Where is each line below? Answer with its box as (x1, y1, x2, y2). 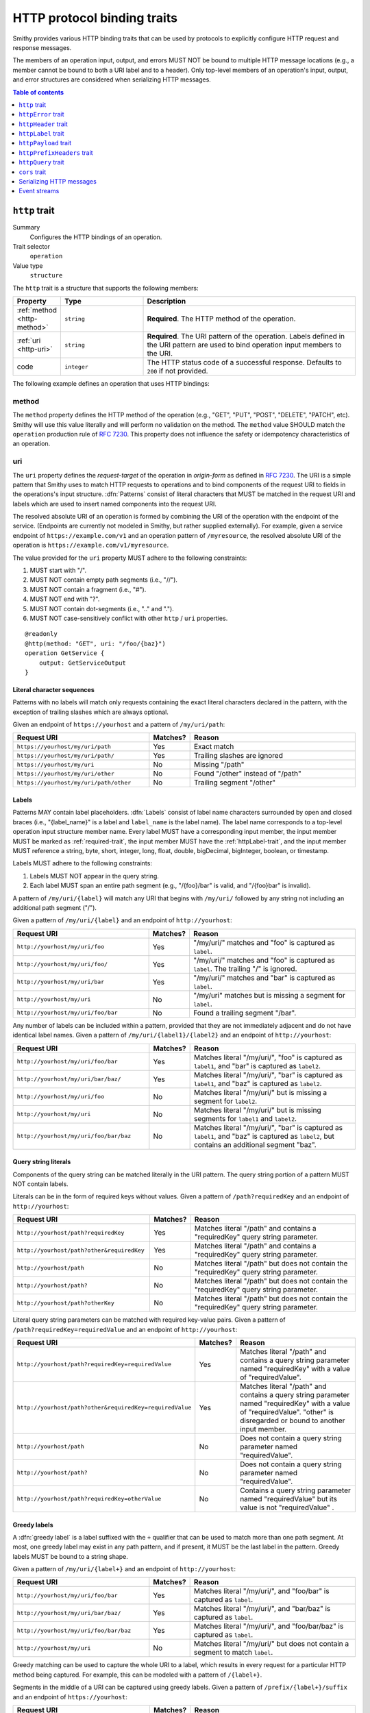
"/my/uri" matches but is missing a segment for (193, 990, 345, 1000)
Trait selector (12, 243, 51, 251)
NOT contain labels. (12, 1179, 69, 1188)
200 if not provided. (147, 367, 208, 376)
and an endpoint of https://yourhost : (12, 1692, 128, 1701)
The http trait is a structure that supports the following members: (12, 284, 199, 292)
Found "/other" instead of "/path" (193, 769, 301, 778)
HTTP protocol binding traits (12, 10, 178, 25)
